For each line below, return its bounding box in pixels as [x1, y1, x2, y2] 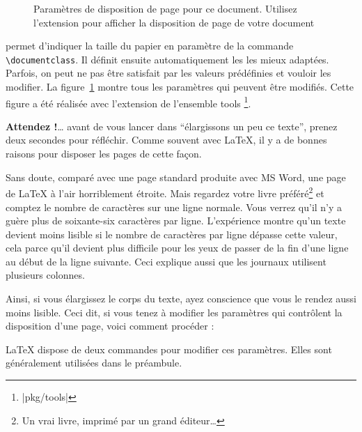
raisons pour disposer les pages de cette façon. [6, 146, 202, 161]
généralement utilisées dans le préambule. [6, 355, 182, 370]
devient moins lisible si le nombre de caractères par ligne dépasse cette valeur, [6, 226, 338, 241]
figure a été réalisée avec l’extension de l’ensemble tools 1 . [6, 93, 251, 110]
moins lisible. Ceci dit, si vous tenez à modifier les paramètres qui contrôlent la [6, 304, 343, 319]
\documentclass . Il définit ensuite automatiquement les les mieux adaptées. [6, 52, 329, 66]
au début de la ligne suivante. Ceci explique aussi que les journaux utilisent [6, 254, 326, 268]
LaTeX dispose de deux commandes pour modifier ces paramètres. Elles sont [6, 341, 332, 356]
